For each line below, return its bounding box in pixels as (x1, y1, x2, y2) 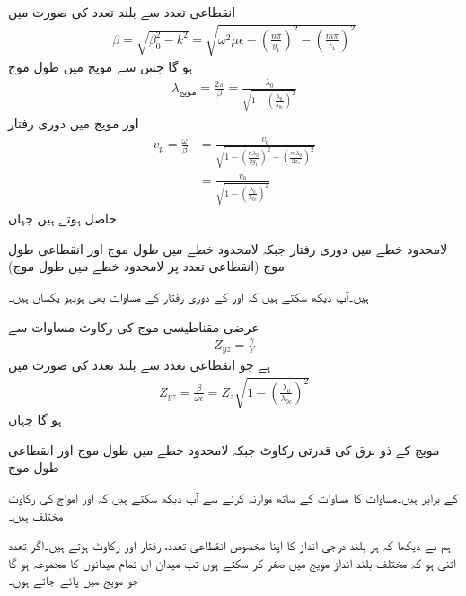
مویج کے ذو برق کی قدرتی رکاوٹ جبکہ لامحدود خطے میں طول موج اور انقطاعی (8, 440, 440, 459)
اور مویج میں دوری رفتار (8, 113, 139, 132)
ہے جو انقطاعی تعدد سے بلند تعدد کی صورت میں (8, 355, 271, 374)
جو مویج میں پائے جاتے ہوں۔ (8, 571, 140, 590)
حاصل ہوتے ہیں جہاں (8, 209, 117, 228)
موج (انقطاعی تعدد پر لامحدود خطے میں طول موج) (8, 257, 285, 276)
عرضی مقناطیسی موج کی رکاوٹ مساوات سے (8, 317, 259, 336)
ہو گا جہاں (8, 410, 62, 429)
